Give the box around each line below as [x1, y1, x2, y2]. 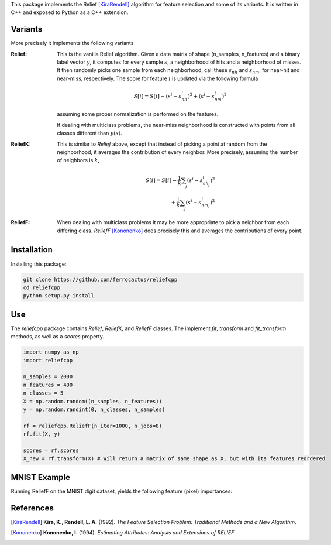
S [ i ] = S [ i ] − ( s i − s [133, 92, 182, 100]
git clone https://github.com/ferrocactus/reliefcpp [23, 276, 178, 283]
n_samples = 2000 [23, 373, 73, 380]
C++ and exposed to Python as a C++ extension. [11, 9, 129, 16]
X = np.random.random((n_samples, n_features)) [23, 398, 162, 405]
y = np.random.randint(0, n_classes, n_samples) [23, 406, 165, 413]
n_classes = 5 [23, 390, 64, 396]
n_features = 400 [23, 381, 73, 388]
